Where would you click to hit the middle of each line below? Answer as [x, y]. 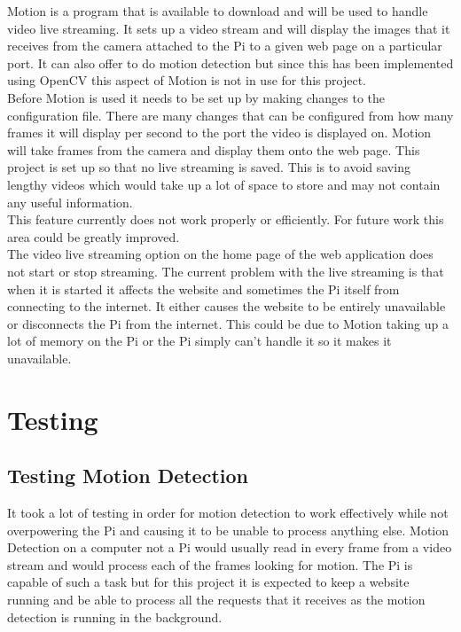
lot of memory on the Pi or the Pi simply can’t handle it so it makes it [199, 341]
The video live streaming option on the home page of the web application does [220, 254]
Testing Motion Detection [128, 476]
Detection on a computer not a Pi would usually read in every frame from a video [230, 547]
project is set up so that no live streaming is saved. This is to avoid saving [209, 167]
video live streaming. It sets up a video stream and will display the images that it [229, 28]
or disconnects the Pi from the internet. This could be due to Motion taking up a [228, 323]
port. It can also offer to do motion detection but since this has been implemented [230, 62]
